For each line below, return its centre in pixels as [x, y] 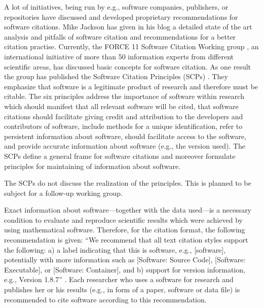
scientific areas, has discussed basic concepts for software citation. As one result [128, 66]
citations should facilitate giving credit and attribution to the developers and [124, 116]
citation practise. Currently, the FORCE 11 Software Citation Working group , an [131, 46]
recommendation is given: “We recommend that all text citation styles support [126, 240]
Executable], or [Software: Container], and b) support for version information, [125, 269]
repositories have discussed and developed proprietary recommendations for [121, 16]
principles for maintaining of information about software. [92, 166]
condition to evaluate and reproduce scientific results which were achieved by [123, 219]
